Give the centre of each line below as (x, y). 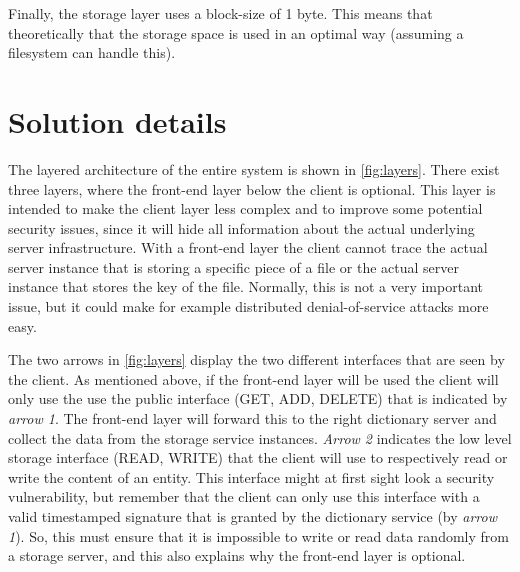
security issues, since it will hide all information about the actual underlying (241, 227)
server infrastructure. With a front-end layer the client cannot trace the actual (248, 247)
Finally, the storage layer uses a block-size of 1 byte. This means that (220, 13)
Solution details (117, 120)
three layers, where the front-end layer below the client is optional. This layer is (252, 188)
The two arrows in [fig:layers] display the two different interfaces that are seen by (256, 359)
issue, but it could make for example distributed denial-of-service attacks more (248, 306)
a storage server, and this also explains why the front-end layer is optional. (237, 555)
